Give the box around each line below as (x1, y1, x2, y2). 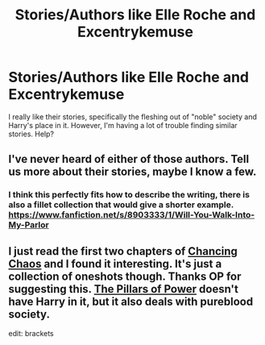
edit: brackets (8, 329, 54, 339)
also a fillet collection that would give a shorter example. (8, 199, 234, 210)
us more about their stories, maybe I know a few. (8, 165, 257, 179)
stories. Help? (8, 129, 55, 139)
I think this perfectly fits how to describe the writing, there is (8, 189, 250, 201)
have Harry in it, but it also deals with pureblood (8, 294, 254, 308)
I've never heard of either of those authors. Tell (8, 152, 250, 166)
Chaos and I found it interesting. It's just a (8, 256, 222, 271)
